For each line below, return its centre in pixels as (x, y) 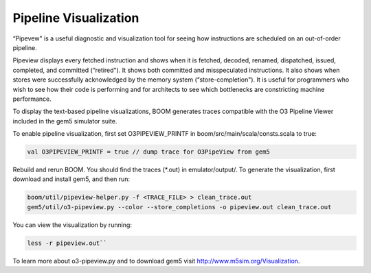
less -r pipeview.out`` (67, 243)
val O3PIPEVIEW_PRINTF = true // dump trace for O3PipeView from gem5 (149, 152)
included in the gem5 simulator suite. (65, 121)
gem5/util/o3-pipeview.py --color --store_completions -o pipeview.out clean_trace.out (179, 207)
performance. (32, 99)
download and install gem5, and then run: (71, 179)
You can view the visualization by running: (72, 225)
